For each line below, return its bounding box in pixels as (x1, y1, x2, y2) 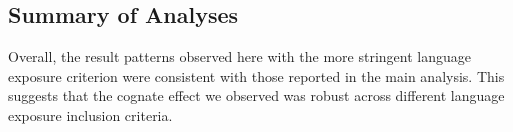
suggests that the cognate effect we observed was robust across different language (8, 85, 505, 106)
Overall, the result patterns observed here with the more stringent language (8, 46, 471, 67)
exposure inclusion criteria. (8, 104, 173, 125)
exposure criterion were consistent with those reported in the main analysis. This (8, 65, 505, 86)
